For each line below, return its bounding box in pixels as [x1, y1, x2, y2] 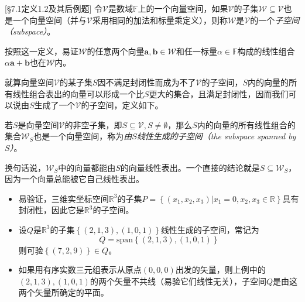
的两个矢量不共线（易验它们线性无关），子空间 [90, 274, 266, 287]
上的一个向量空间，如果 [138, 2, 228, 14]
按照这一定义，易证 [5, 44, 78, 57]
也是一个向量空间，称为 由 [33, 130, 132, 142]
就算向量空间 [5, 75, 54, 88]
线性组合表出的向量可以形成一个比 [12, 87, 144, 99]
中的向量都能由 [58, 161, 116, 173]
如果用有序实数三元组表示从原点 [18, 263, 142, 276]
